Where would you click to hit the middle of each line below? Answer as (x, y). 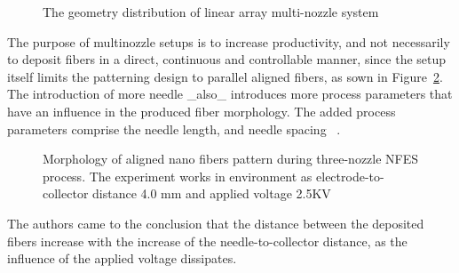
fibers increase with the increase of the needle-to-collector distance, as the (207, 241)
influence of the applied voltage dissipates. (122, 258)
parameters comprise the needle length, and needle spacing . (174, 128)
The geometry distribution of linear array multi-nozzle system (211, 12)
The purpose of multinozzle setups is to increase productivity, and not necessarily (229, 41)
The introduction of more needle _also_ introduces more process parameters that (230, 94)
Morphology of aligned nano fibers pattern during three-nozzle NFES (231, 159)
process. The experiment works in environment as (178, 176)
